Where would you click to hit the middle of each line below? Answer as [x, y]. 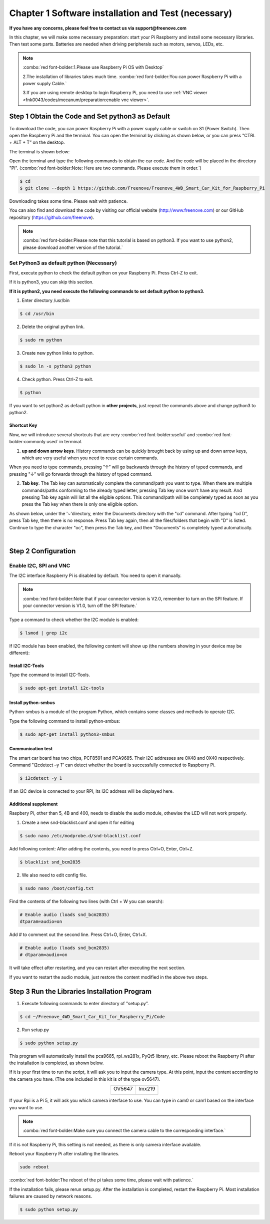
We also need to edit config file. [54, 875]
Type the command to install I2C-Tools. [49, 675]
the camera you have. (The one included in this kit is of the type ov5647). [85, 1079]
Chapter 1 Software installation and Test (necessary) [121, 13]
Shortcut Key [23, 425]
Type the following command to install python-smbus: [65, 721]
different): [19, 653]
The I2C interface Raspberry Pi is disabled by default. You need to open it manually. [95, 575]
